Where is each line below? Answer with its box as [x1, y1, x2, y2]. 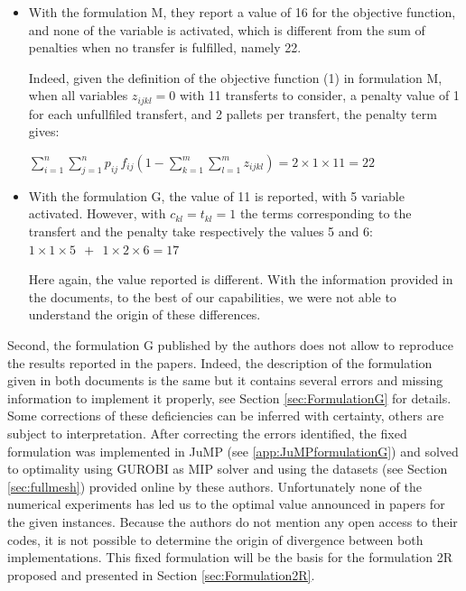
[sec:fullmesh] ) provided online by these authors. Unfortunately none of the [7, 476, 422, 495]
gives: [28, 122, 60, 141]
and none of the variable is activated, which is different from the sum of [28, 20, 425, 39]
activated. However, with [28, 204, 166, 223]
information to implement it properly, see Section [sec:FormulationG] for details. [7, 388, 452, 407]
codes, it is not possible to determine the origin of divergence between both [7, 530, 424, 549]
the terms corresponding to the [239, 204, 412, 223]
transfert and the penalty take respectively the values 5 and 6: [28, 222, 373, 240]
